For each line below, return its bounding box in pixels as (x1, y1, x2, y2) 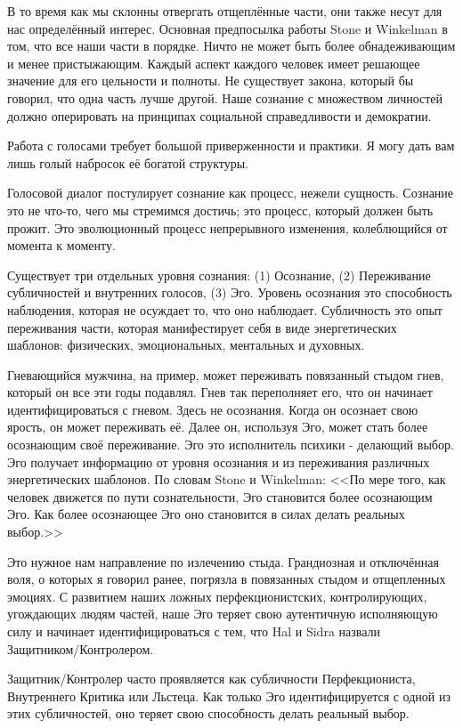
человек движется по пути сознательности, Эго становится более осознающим (7, 487, 433, 506)
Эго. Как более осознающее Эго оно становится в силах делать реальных (7, 505, 405, 523)
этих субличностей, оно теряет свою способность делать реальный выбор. (7, 704, 410, 723)
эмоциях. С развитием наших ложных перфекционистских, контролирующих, (7, 586, 427, 605)
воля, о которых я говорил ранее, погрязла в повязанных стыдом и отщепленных (7, 570, 446, 588)
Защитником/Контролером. (7, 639, 154, 658)
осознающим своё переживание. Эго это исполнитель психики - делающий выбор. (7, 435, 454, 454)
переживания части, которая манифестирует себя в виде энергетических (7, 318, 397, 336)
